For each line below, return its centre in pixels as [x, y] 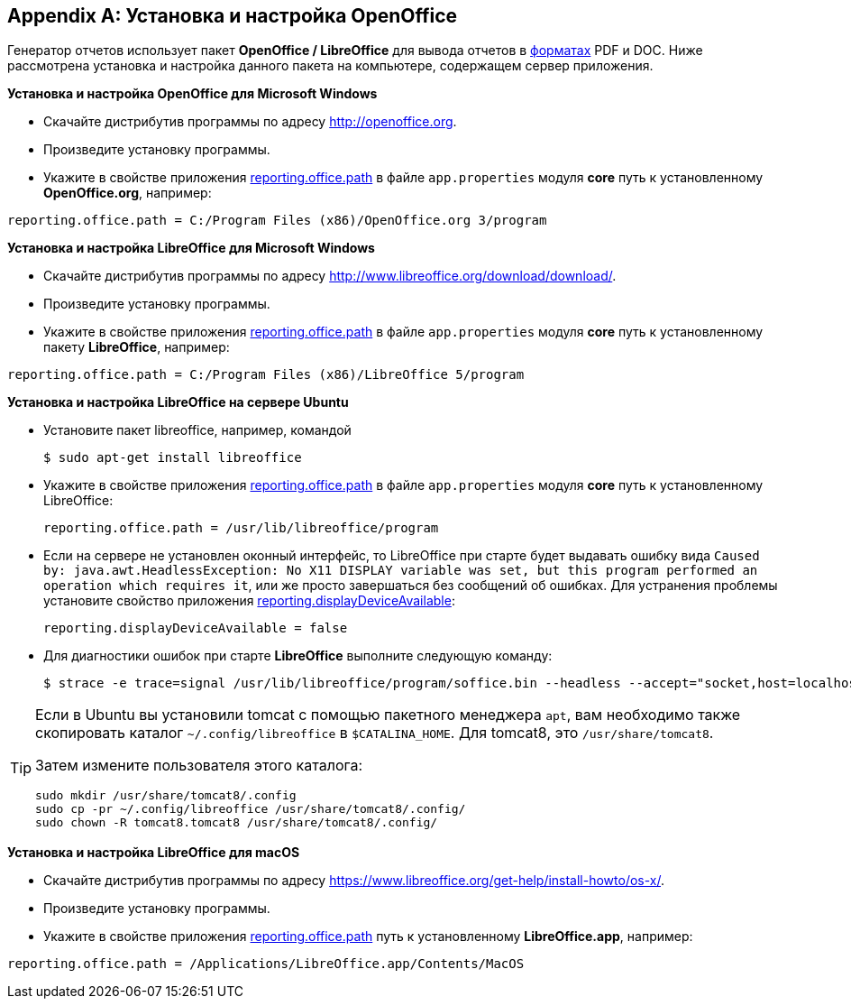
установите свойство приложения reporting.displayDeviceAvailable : [249, 601]
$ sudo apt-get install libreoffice [173, 458]
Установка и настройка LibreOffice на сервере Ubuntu [178, 402]
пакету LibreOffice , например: [137, 347]
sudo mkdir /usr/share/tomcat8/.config [166, 796]
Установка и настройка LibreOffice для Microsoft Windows [191, 248]
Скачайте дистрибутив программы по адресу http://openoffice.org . [250, 122]
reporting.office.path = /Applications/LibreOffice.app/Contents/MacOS [266, 964]
